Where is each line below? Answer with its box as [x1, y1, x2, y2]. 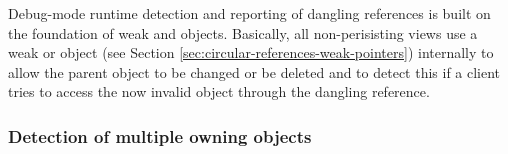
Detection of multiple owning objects [8, 123, 312, 148]
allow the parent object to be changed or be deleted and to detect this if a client [8, 61, 501, 82]
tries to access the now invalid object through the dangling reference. [8, 81, 430, 102]
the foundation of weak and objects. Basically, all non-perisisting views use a [8, 22, 478, 43]
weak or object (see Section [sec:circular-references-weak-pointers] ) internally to [8, 42, 494, 63]
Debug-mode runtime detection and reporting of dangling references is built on [8, 3, 491, 23]
